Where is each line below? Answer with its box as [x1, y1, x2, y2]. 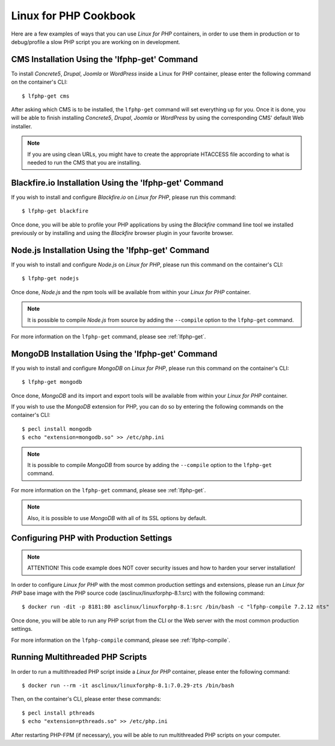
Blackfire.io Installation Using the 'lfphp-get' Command [11, 178, 224, 188]
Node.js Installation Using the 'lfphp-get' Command [11, 245, 210, 255]
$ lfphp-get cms [22, 92, 70, 99]
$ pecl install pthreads [22, 709, 95, 716]
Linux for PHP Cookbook [11, 9, 136, 22]
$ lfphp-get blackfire [22, 208, 89, 215]
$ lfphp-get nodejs [22, 275, 79, 282]
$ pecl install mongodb [22, 425, 92, 432]
